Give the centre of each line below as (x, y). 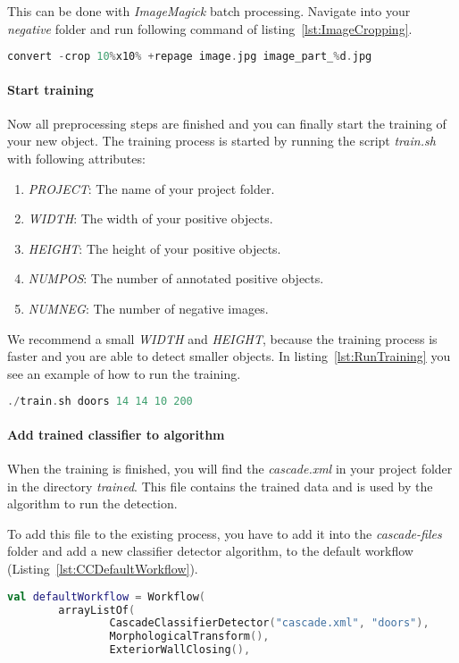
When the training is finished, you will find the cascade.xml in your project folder (230, 469)
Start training (50, 89)
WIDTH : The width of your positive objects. (150, 218)
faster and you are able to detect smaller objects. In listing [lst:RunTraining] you (229, 356)
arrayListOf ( (97, 610)
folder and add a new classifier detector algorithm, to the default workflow (210, 551)
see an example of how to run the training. (124, 373)
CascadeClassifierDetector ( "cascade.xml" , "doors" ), (269, 623)
